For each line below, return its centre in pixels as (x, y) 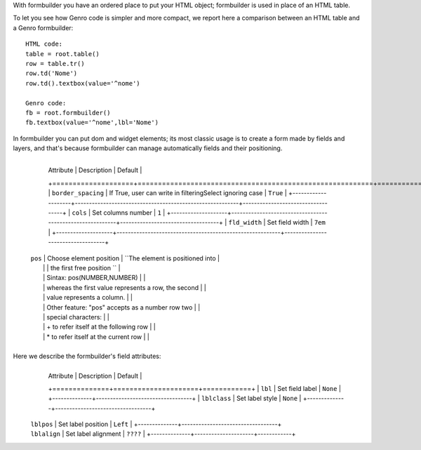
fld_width (245, 223)
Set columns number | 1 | (129, 213)
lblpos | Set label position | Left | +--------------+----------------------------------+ (156, 424)
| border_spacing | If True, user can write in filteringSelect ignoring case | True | (167, 193)
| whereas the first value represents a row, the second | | (125, 287)
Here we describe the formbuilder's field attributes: (87, 356)
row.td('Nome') (52, 73)
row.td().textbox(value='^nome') (83, 83)
